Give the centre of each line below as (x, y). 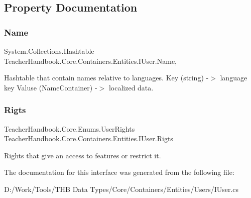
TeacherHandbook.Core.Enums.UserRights (70, 128)
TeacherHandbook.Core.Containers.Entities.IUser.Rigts (89, 138)
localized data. (131, 87)
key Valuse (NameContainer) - (51, 87)
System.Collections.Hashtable (49, 51)
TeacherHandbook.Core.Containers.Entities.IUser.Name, (90, 61)
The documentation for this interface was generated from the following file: (119, 172)
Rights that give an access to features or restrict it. (83, 155)
